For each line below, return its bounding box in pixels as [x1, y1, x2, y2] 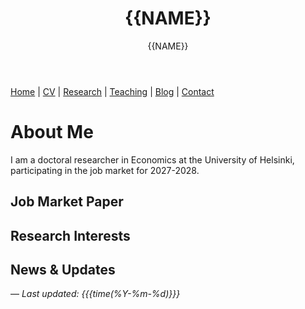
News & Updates [10, 262, 116, 279]
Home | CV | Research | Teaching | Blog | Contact [10, 85, 215, 97]
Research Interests [10, 227, 131, 244]
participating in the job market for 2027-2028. [10, 164, 200, 176]
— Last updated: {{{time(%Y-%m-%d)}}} [10, 288, 181, 300]
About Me [10, 121, 94, 144]
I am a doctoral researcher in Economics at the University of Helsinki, [10, 153, 295, 166]
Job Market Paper [10, 193, 124, 211]
